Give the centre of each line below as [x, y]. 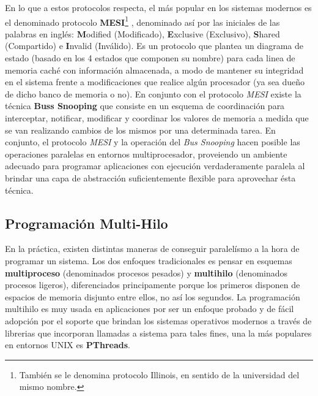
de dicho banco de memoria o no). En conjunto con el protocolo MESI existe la [153, 93]
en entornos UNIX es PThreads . [68, 345]
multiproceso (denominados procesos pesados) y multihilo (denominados [146, 272]
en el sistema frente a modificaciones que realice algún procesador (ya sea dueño [155, 82]
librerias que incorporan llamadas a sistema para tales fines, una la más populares [158, 333]
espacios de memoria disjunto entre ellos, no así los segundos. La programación [153, 296]
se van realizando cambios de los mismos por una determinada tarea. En [140, 130]
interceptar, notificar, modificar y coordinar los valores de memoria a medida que [157, 118]
